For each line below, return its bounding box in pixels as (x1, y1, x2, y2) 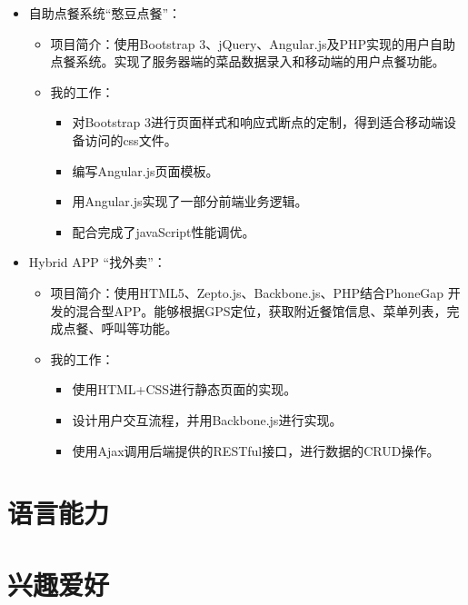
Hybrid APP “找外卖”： (28, 253, 166, 272)
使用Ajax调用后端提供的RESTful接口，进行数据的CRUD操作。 (72, 441, 440, 460)
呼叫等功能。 (101, 319, 178, 338)
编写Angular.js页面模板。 (72, 161, 219, 180)
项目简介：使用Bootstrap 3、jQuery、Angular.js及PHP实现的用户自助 (50, 34, 456, 53)
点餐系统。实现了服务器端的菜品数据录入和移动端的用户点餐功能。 (50, 52, 445, 71)
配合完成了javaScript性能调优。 (72, 222, 255, 241)
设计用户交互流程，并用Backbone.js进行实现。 (72, 410, 343, 429)
